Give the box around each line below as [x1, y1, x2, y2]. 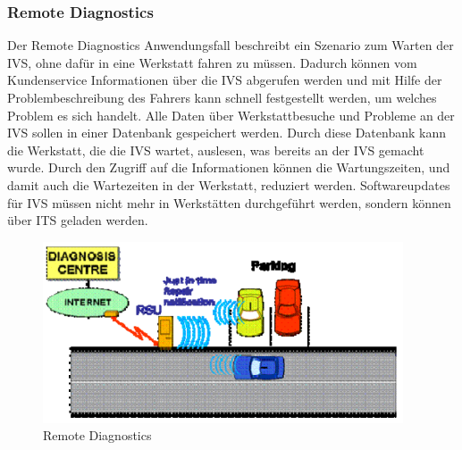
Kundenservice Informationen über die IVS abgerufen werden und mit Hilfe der [7, 71, 442, 89]
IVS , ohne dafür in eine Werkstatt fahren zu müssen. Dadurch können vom [7, 53, 417, 71]
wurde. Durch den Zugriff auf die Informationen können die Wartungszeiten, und [7, 158, 450, 177]
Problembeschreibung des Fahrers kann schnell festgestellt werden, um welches [7, 88, 437, 106]
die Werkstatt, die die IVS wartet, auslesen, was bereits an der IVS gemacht [7, 140, 424, 159]
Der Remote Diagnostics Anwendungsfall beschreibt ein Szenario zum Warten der [7, 36, 454, 54]
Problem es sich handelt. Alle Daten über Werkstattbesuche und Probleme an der [7, 105, 455, 124]
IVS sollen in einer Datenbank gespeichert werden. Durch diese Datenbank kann [7, 123, 446, 142]
